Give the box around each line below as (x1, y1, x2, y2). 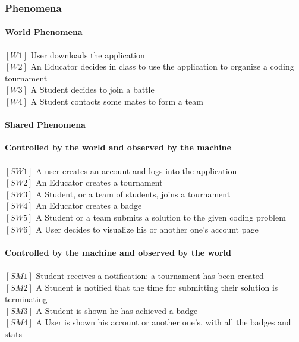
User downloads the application (30, 48, 145, 61)
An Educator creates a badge (36, 199, 142, 212)
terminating (5, 293, 48, 305)
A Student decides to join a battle (30, 83, 155, 96)
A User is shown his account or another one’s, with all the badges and (36, 316, 291, 328)
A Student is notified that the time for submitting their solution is (36, 281, 278, 293)
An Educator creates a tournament (36, 176, 163, 189)
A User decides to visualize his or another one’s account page (36, 222, 259, 235)
